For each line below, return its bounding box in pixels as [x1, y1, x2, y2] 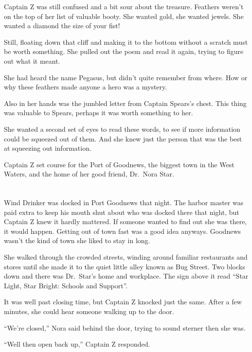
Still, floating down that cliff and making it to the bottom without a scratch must [4, 36, 248, 47]
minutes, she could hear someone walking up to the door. [4, 306, 174, 317]
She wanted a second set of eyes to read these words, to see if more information [4, 123, 240, 134]
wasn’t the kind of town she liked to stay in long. [4, 235, 150, 246]
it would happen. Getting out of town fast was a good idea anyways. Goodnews [4, 226, 241, 236]
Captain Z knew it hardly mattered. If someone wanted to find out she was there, [4, 216, 247, 227]
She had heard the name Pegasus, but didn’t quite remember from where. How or [4, 72, 248, 82]
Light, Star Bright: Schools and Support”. [4, 280, 128, 290]
